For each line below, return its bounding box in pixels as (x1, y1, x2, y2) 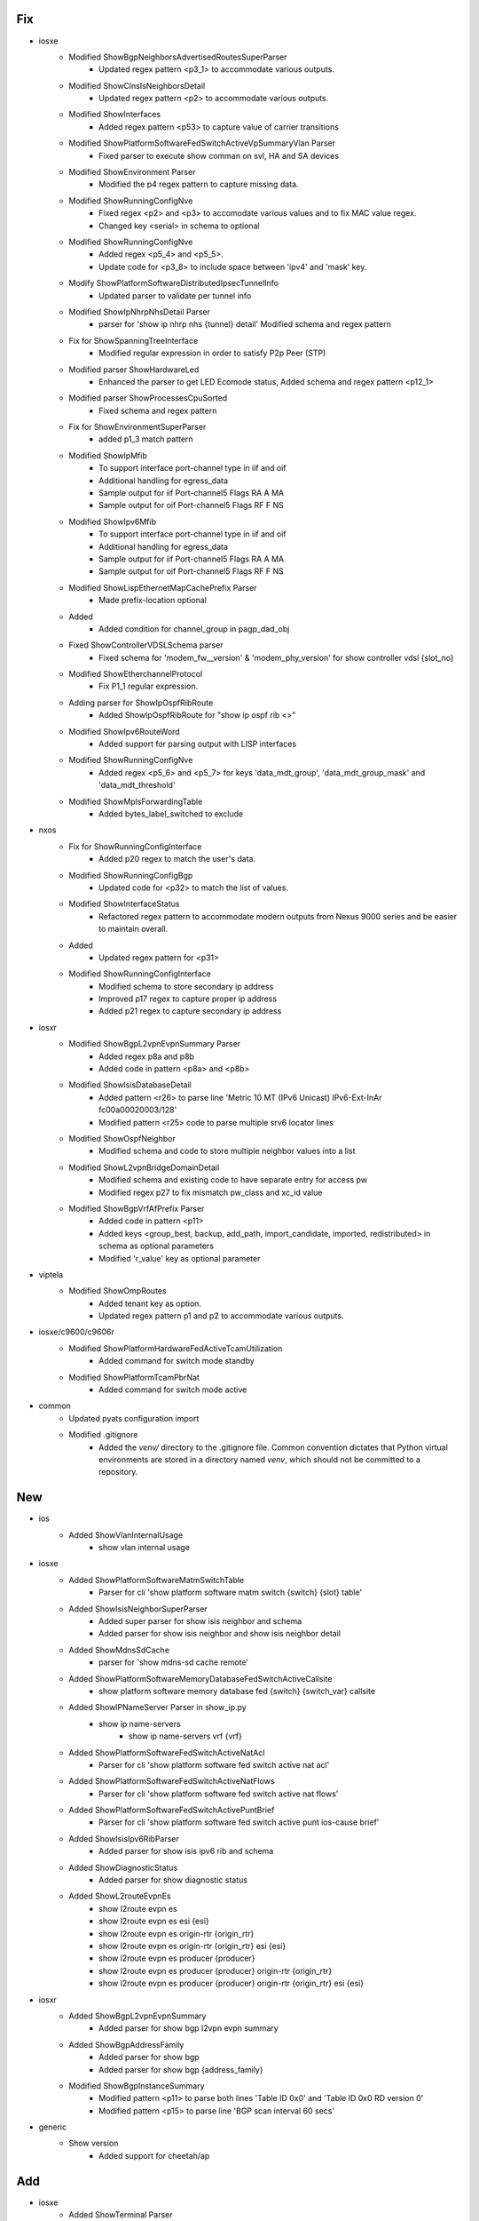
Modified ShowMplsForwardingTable (68, 796, 203, 807)
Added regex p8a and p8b (98, 1051, 195, 1062)
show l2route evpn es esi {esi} (98, 1915, 210, 1927)
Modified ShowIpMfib (68, 450, 148, 461)
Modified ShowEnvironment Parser (68, 167, 196, 178)
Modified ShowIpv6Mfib (68, 516, 157, 527)
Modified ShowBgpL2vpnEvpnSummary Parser (68, 1039, 241, 1049)
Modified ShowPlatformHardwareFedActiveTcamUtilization (68, 1342, 283, 1354)
